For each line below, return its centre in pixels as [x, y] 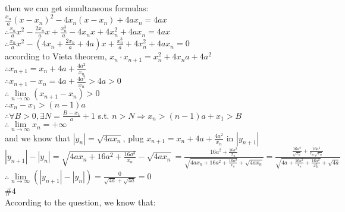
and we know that [38, 137]
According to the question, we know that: [80, 202]
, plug [133, 137]
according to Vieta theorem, [56, 56]
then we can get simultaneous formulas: [77, 8]
